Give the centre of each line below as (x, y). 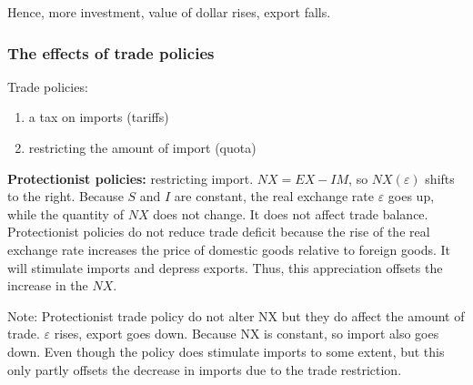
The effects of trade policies (111, 52)
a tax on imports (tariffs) (99, 117)
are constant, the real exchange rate (274, 196)
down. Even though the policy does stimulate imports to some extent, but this (226, 351)
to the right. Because (65, 196)
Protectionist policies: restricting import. (131, 178)
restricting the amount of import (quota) (142, 147)
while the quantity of (65, 213)
